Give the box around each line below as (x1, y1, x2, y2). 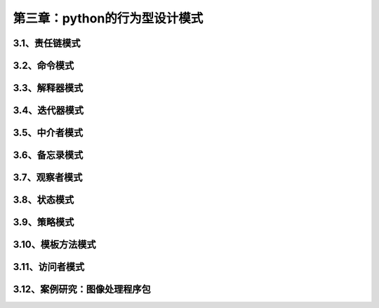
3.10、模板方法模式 (13, 239, 96, 250)
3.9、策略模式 (13, 216, 74, 228)
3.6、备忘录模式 (13, 149, 84, 161)
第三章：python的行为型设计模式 (13, 11, 204, 26)
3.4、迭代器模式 (13, 105, 84, 116)
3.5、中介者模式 (13, 127, 84, 139)
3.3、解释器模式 (13, 82, 84, 94)
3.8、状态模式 (13, 194, 74, 206)
